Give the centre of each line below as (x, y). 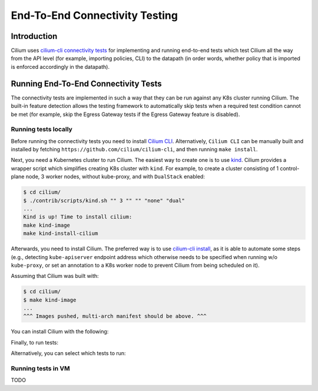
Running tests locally (42, 130)
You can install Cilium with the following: (60, 332)
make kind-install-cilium (61, 233)
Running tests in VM (40, 369)
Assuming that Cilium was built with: (55, 276)
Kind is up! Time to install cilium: (78, 217)
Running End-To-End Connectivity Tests (86, 83)
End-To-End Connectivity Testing (94, 15)
